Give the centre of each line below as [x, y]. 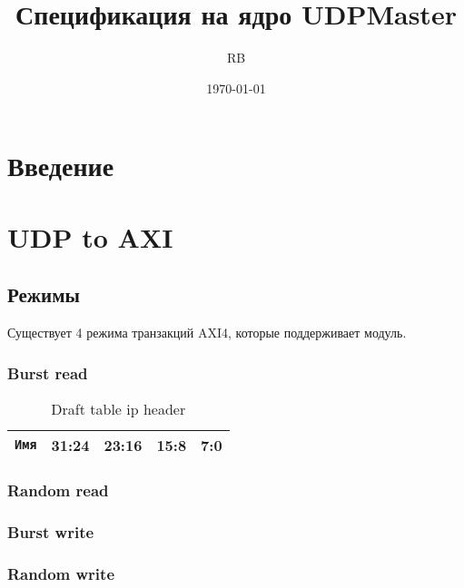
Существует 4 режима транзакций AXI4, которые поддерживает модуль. [207, 333]
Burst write [51, 531]
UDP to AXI [90, 236]
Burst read [48, 372]
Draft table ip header [118, 408]
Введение [61, 166]
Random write [61, 573]
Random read [58, 490]
